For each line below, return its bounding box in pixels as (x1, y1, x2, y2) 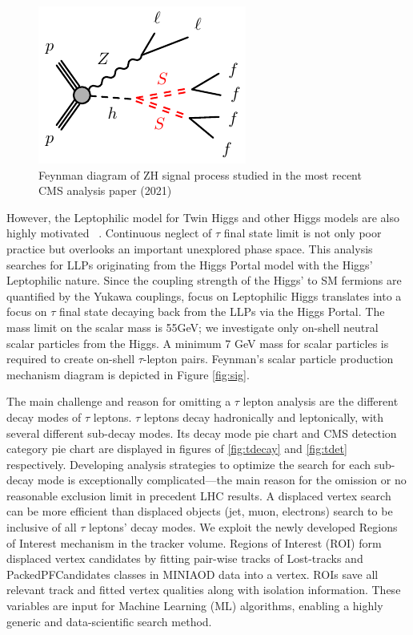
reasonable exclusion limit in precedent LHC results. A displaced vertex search (6, 487, 391, 504)
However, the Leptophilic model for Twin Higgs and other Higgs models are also (6, 208, 400, 225)
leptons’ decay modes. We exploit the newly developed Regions (89, 519, 398, 536)
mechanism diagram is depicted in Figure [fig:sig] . (6, 366, 250, 382)
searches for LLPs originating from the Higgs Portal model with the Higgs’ (6, 256, 373, 273)
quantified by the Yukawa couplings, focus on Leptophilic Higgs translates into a (6, 287, 402, 304)
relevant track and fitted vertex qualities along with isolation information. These (6, 581, 401, 598)
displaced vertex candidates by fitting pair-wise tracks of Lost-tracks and (6, 550, 363, 567)
